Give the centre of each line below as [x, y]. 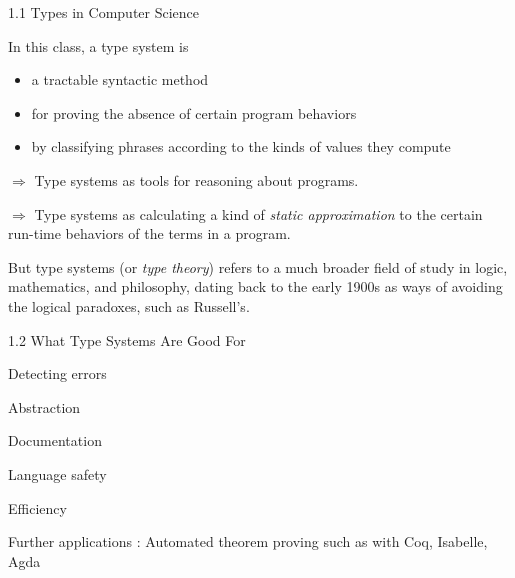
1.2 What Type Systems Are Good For [127, 339]
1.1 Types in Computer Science [104, 12]
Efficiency [37, 507]
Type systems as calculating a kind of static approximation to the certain [258, 213]
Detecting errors [57, 373]
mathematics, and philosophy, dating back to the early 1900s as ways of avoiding [255, 286]
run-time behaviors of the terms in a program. [149, 233]
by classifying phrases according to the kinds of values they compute [241, 146]
